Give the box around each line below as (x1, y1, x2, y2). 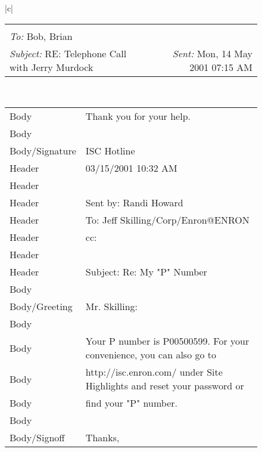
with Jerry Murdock (10, 60, 93, 74)
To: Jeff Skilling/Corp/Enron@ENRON (85, 213, 249, 227)
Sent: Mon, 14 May (172, 46, 252, 60)
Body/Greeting (10, 299, 73, 314)
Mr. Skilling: (85, 299, 138, 314)
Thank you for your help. (85, 109, 191, 123)
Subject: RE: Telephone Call (10, 46, 127, 60)
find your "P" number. (85, 396, 177, 410)
